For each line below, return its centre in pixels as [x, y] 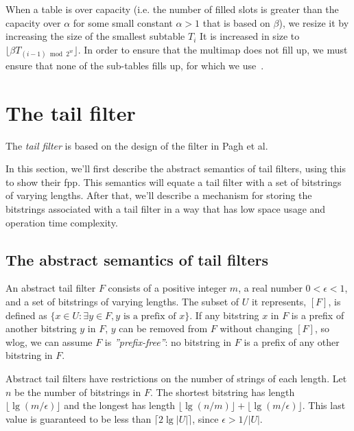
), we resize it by [314, 22]
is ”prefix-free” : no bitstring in [168, 341]
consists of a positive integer [167, 288]
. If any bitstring [224, 315]
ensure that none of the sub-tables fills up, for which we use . [135, 65]
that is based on [236, 22]
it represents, [279, 302]
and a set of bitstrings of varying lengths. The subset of [122, 302]
